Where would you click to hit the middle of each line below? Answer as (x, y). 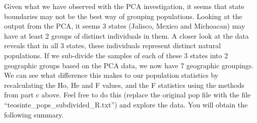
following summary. (34, 114)
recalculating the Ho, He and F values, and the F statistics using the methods (124, 85)
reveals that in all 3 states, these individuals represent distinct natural (113, 45)
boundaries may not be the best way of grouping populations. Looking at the (123, 16)
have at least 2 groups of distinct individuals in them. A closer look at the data (126, 35)
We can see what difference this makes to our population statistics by (111, 75)
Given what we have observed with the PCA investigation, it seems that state (124, 6)
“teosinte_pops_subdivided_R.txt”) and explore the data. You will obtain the (126, 104)
